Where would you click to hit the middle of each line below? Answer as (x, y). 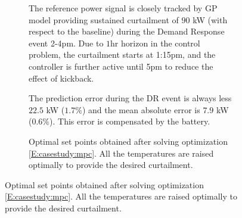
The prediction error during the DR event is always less (130, 98)
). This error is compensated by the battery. (130, 121)
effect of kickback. (61, 78)
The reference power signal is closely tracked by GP (123, 8)
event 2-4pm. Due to (66, 43)
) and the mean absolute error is (141, 109)
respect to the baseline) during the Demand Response (127, 31)
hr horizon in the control (155, 43)
